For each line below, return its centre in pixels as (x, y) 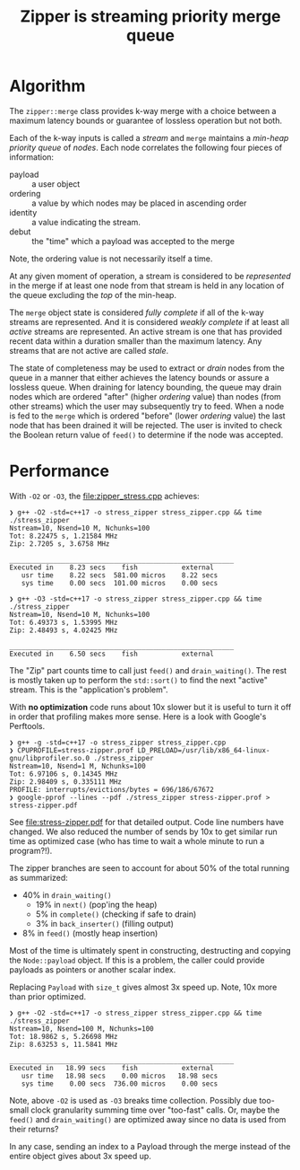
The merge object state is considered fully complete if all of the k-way (137, 312)
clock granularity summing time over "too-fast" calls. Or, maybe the (155, 1110)
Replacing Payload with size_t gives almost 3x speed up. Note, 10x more (143, 987)
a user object (56, 184)
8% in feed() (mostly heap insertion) (90, 933)
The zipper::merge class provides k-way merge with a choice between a (143, 110)
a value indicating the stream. (86, 222)
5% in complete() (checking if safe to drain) (116, 914)
